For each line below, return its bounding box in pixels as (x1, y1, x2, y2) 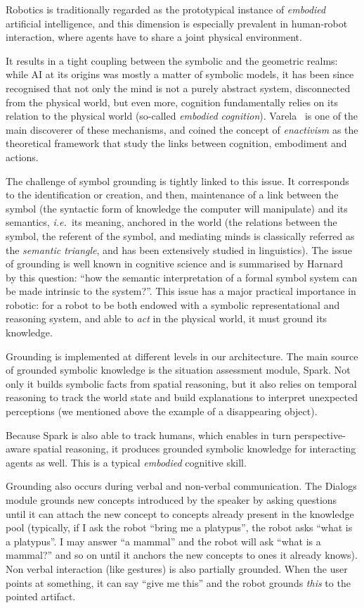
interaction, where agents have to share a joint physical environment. (6, 30, 302, 44)
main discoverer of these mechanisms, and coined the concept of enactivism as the (6, 122, 358, 137)
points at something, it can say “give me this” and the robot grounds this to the (6, 575, 351, 590)
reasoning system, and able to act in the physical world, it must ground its (6, 311, 327, 326)
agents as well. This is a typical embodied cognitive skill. (6, 455, 247, 469)
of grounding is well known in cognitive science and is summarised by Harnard (6, 256, 344, 271)
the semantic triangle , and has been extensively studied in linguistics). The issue (6, 242, 352, 257)
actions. (6, 149, 39, 164)
